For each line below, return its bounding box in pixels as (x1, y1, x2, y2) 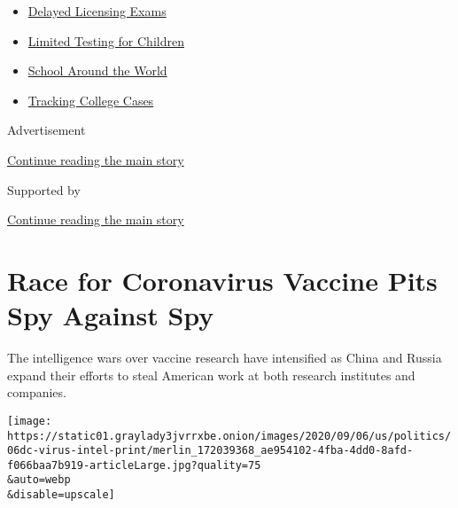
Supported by (7, 180, 81, 199)
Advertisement (7, 121, 86, 139)
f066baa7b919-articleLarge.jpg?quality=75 (7, 458, 261, 472)
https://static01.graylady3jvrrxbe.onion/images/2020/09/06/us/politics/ (7, 429, 452, 442)
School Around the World (27, 61, 167, 80)
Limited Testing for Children (27, 31, 184, 50)
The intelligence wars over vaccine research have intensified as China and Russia (7, 348, 442, 367)
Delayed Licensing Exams (27, 2, 167, 20)
